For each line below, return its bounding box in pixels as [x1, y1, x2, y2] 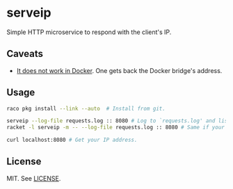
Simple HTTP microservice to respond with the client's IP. [6, 28, 172, 36]
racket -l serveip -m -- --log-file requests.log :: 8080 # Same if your [6, 124, 225, 131]
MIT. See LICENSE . [6, 174, 61, 182]
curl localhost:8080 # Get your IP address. [6, 137, 138, 144]
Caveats [6, 48, 43, 60]
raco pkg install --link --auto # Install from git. [6, 105, 166, 112]
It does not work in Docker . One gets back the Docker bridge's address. [16, 66, 223, 74]
